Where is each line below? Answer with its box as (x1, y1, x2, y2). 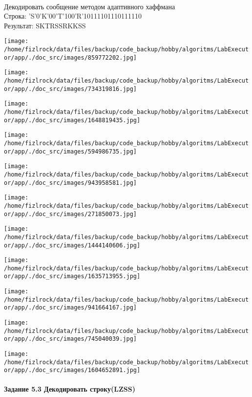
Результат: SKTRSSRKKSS (4, 20, 86, 30)
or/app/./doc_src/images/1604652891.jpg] (4, 367, 141, 374)
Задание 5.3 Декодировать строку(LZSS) (4, 383, 135, 394)
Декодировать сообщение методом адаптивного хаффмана (4, 1, 175, 11)
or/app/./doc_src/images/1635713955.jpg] (4, 273, 141, 280)
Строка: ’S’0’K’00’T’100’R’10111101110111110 (4, 11, 142, 21)
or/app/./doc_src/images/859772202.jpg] (4, 54, 137, 61)
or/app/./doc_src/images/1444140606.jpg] (4, 242, 141, 249)
